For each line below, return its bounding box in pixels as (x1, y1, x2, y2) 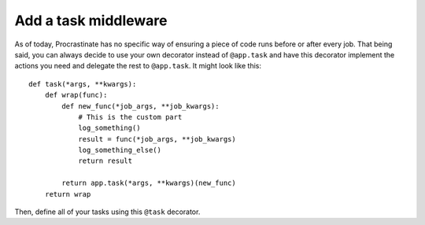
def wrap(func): (44, 90, 108, 100)
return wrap (44, 190, 91, 198)
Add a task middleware (14, 12, 168, 29)
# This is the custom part (78, 112, 183, 121)
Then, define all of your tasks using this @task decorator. (14, 207, 201, 216)
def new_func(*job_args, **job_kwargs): (61, 101, 220, 110)
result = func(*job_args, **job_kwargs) (78, 135, 236, 143)
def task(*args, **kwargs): (28, 79, 137, 88)
